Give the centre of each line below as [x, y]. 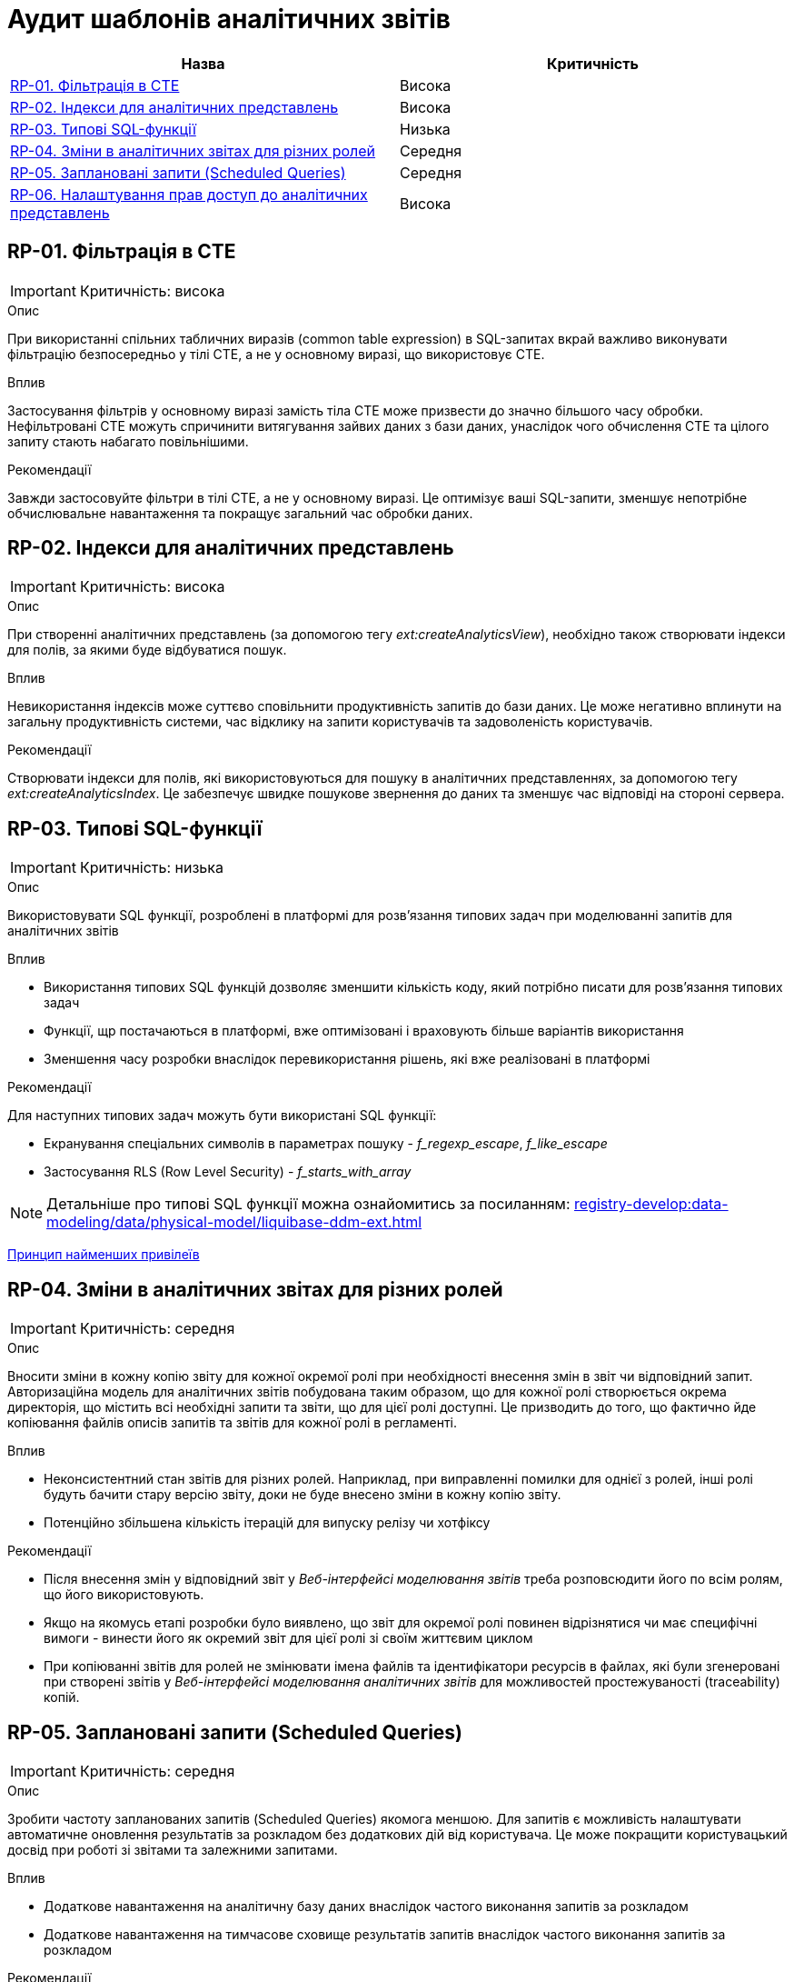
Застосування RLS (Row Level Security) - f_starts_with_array [228, 1172]
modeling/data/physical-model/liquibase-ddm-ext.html [234, 1222]
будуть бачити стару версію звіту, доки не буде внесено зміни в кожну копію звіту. [303, 1495]
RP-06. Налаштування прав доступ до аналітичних [189, 194]
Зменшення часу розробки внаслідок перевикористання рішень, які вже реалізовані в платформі [347, 1059]
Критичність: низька [151, 868]
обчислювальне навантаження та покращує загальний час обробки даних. [240, 513]
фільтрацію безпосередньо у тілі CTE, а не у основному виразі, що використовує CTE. [276, 354]
